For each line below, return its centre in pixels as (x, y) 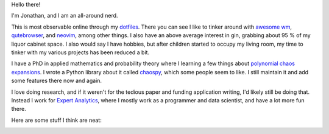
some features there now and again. (57, 81)
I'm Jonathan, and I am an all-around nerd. (65, 16)
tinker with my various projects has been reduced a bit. (80, 52)
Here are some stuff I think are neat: (56, 120)
